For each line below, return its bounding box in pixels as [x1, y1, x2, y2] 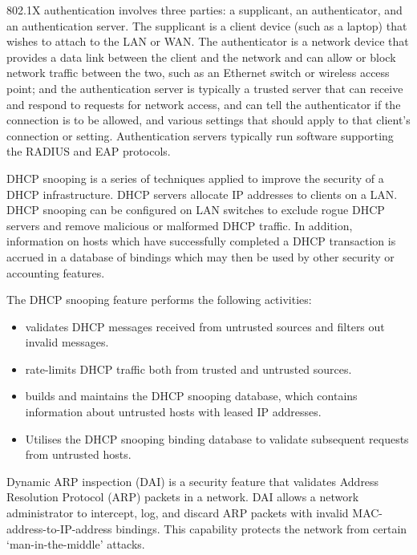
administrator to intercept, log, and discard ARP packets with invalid [6, 504, 349, 521]
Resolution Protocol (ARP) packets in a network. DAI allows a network [6, 488, 359, 505]
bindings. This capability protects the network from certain [115, 520, 407, 537]
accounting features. [6, 264, 105, 281]
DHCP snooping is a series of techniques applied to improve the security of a [6, 169, 384, 186]
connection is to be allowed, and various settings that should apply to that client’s [6, 111, 411, 128]
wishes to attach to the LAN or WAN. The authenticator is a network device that [6, 33, 409, 50]
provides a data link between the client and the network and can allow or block [6, 48, 396, 65]
